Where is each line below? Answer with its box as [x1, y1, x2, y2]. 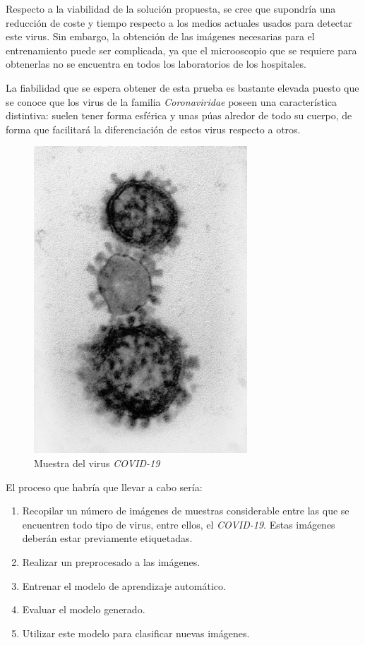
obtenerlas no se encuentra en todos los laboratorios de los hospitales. [6, 56, 306, 71]
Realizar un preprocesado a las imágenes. [22, 554, 201, 569]
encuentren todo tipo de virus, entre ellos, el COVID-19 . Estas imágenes [22, 517, 335, 531]
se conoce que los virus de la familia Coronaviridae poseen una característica [6, 94, 337, 109]
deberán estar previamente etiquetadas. [22, 531, 193, 545]
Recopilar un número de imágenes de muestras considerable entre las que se [22, 503, 349, 518]
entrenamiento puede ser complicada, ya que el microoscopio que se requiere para [6, 42, 357, 57]
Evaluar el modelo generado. [22, 602, 145, 617]
